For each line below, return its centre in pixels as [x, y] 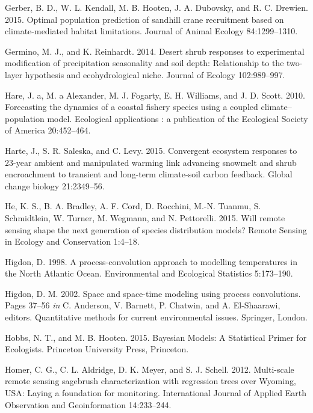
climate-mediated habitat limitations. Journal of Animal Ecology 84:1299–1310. [151, 31]
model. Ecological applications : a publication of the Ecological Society [178, 118]
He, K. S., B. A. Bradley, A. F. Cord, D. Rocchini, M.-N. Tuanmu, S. [133, 206]
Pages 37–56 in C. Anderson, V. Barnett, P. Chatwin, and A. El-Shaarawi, [143, 305]
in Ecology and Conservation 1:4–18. [72, 241]
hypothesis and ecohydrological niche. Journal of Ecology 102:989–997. [155, 74]
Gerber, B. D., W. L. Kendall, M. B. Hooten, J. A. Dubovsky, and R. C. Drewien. [156, 7]
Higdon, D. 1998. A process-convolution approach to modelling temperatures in [151, 261]
